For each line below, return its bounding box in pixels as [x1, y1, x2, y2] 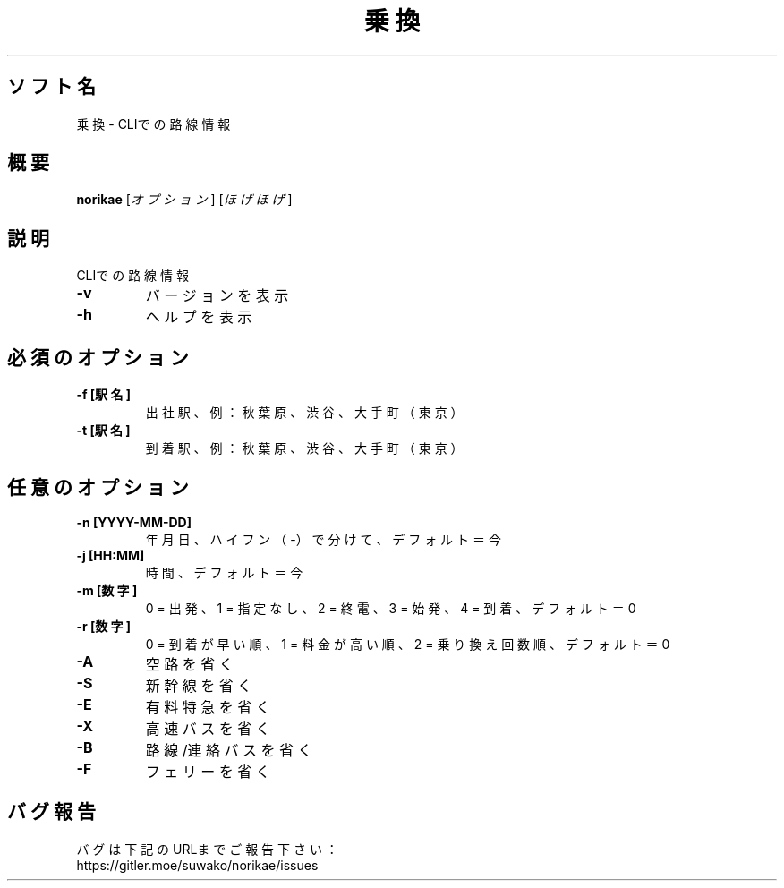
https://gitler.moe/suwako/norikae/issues [76, 857, 319, 873]
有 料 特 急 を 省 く [145, 697, 270, 716]
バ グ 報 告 [7, 800, 96, 824]
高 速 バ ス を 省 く [145, 719, 270, 738]
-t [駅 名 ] [76, 423, 131, 439]
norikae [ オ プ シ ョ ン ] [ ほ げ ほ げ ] [76, 192, 293, 208]
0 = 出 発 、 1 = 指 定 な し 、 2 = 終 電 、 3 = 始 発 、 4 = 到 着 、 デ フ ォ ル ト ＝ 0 [145, 600, 636, 616]
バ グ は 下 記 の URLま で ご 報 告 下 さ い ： [76, 841, 338, 857]
